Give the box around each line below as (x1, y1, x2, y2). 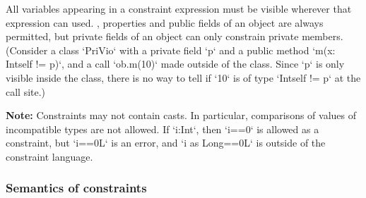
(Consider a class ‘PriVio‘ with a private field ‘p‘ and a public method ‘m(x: (6, 42, 336, 57)
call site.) (6, 84, 46, 99)
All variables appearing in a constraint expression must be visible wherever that (6, 1, 352, 16)
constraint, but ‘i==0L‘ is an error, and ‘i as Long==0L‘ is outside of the (6, 135, 326, 150)
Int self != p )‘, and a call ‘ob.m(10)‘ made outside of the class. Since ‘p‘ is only (6, 56, 345, 71)
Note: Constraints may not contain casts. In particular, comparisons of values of (6, 108, 357, 123)
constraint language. (6, 149, 93, 163)
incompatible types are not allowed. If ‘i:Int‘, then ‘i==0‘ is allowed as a (6, 121, 319, 136)
